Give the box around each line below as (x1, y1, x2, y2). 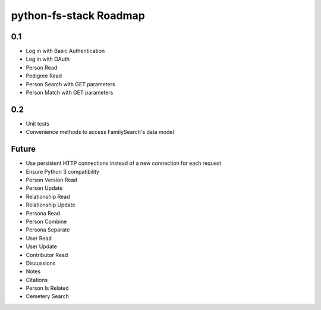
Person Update (26, 184, 63, 192)
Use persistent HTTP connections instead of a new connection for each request (26, 159, 222, 167)
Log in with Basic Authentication (26, 48, 105, 55)
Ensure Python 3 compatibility (26, 168, 100, 175)
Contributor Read (26, 251, 68, 258)
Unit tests (26, 120, 50, 127)
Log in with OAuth (26, 55, 70, 62)
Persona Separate (26, 226, 70, 233)
